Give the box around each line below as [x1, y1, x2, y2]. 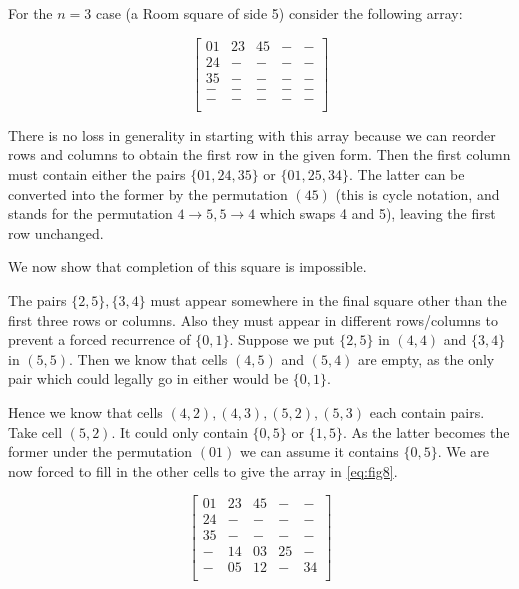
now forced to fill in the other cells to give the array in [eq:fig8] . [8, 460, 398, 481]
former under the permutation [8, 441, 193, 462]
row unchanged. [8, 222, 104, 243]
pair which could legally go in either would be [8, 368, 289, 389]
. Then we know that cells [69, 348, 228, 369]
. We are [437, 441, 490, 462]
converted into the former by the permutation [8, 183, 288, 204]
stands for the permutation [8, 203, 173, 224]
